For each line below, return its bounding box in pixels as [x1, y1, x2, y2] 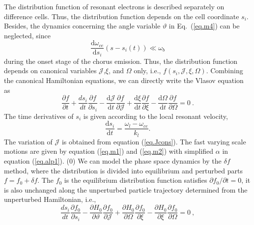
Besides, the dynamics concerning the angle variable [4, 21, 161, 31]
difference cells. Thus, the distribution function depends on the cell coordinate [4, 11, 239, 21]
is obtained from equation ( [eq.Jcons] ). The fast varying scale [61, 136, 246, 146]
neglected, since [4, 30, 51, 40]
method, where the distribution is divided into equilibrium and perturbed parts [4, 165, 243, 175]
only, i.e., [134, 65, 161, 76]
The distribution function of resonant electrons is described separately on [4, 1, 225, 11]
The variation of [4, 136, 53, 146]
